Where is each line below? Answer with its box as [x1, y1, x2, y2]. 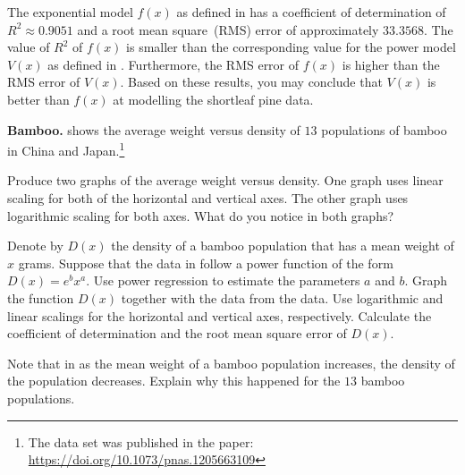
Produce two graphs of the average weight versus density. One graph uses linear [7, 171, 444, 190]
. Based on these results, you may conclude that [120, 72, 383, 91]
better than [7, 89, 70, 108]
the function [7, 288, 74, 307]
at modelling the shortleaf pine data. [113, 89, 314, 108]
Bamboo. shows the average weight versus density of [7, 120, 300, 139]
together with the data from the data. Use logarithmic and [121, 288, 444, 307]
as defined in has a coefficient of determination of [176, 3, 446, 21]
